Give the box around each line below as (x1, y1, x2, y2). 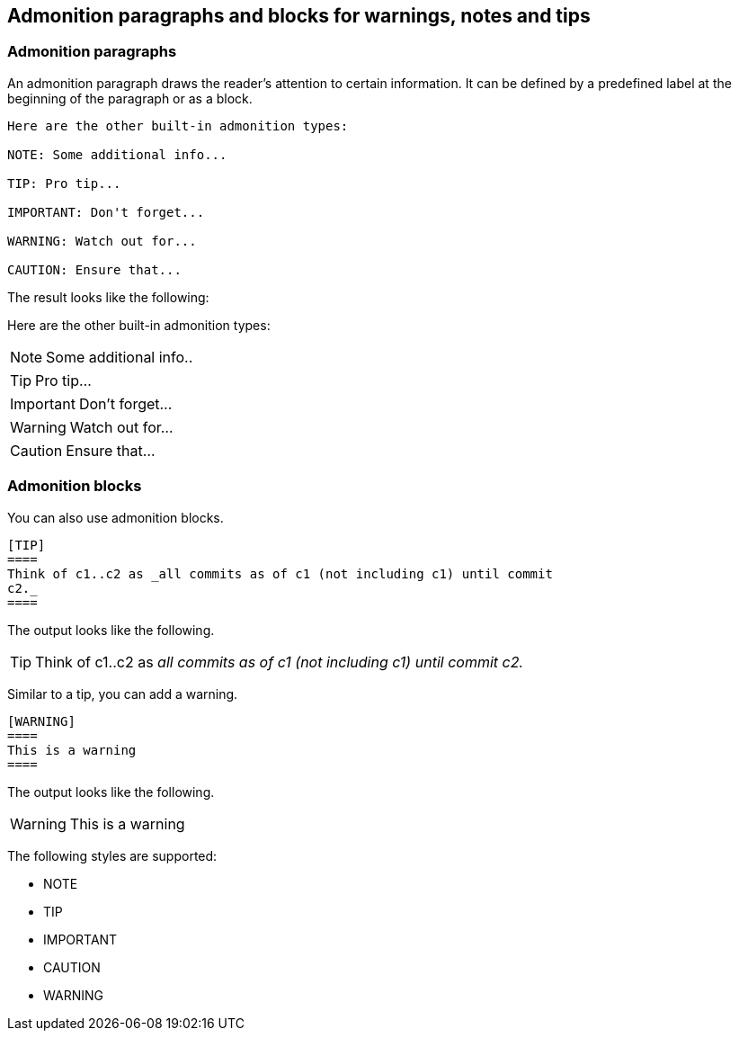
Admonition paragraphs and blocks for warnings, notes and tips (7, 4, 591, 27)
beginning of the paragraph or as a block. (7, 90, 253, 106)
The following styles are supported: (7, 847, 218, 864)
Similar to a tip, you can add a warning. (7, 685, 238, 702)
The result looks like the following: (7, 289, 209, 305)
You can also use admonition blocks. (7, 509, 224, 525)
